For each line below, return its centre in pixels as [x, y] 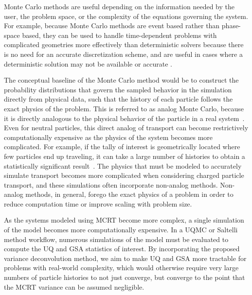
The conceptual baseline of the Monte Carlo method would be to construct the [121, 80]
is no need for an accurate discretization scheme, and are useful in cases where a [123, 54]
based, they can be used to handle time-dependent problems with [119, 35]
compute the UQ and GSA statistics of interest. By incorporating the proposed [122, 249]
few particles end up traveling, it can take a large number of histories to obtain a [125, 156]
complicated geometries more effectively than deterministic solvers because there [124, 44]
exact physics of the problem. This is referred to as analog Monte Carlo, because [124, 108]
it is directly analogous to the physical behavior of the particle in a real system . [124, 118]
